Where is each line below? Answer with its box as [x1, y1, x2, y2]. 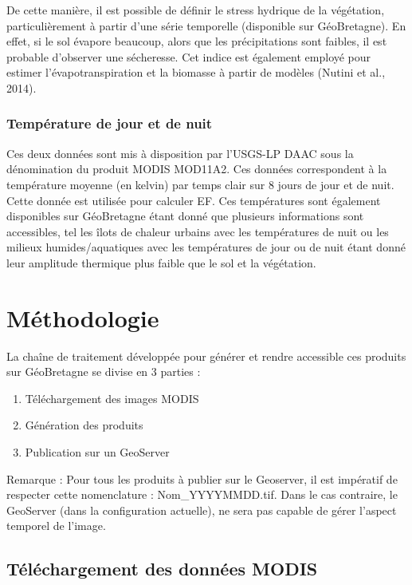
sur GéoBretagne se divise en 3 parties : [6, 363, 201, 380]
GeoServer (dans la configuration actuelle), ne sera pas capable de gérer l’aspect [6, 501, 397, 518]
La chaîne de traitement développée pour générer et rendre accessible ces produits [6, 347, 406, 364]
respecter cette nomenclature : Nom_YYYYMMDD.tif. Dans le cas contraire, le [6, 486, 398, 503]
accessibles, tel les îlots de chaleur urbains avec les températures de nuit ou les [6, 223, 389, 239]
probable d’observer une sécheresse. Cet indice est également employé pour [6, 48, 371, 65]
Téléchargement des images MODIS [25, 389, 199, 406]
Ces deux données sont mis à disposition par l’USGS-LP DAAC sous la [6, 144, 354, 161]
